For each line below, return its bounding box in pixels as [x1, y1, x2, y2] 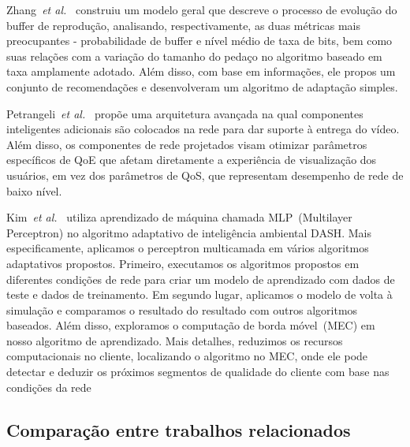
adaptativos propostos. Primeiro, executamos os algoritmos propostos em [6, 255, 360, 271]
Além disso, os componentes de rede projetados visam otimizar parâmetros [6, 136, 367, 152]
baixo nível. [6, 182, 62, 199]
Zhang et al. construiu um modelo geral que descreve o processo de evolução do [6, 2, 397, 17]
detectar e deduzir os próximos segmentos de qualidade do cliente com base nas [6, 363, 389, 380]
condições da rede [6, 378, 91, 395]
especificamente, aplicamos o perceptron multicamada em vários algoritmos [6, 240, 369, 256]
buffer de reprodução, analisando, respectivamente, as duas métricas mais [6, 17, 361, 33]
